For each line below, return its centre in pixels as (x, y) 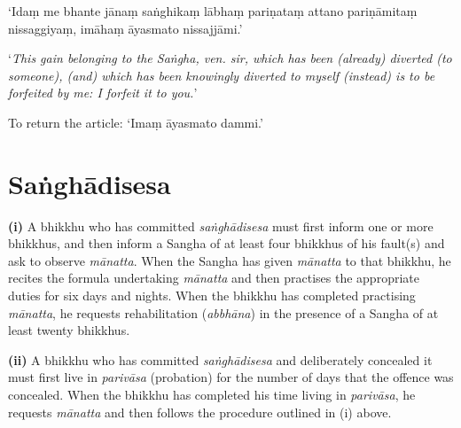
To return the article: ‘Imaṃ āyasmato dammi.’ (136, 122)
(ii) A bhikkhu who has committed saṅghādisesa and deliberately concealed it (220, 359)
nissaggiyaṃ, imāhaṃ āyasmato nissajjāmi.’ (125, 28)
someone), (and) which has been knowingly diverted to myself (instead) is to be (222, 75)
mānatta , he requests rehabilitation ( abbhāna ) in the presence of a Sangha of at (223, 312)
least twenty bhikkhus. (69, 330)
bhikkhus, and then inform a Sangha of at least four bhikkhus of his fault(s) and (227, 243)
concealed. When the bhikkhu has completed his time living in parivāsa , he (212, 395)
